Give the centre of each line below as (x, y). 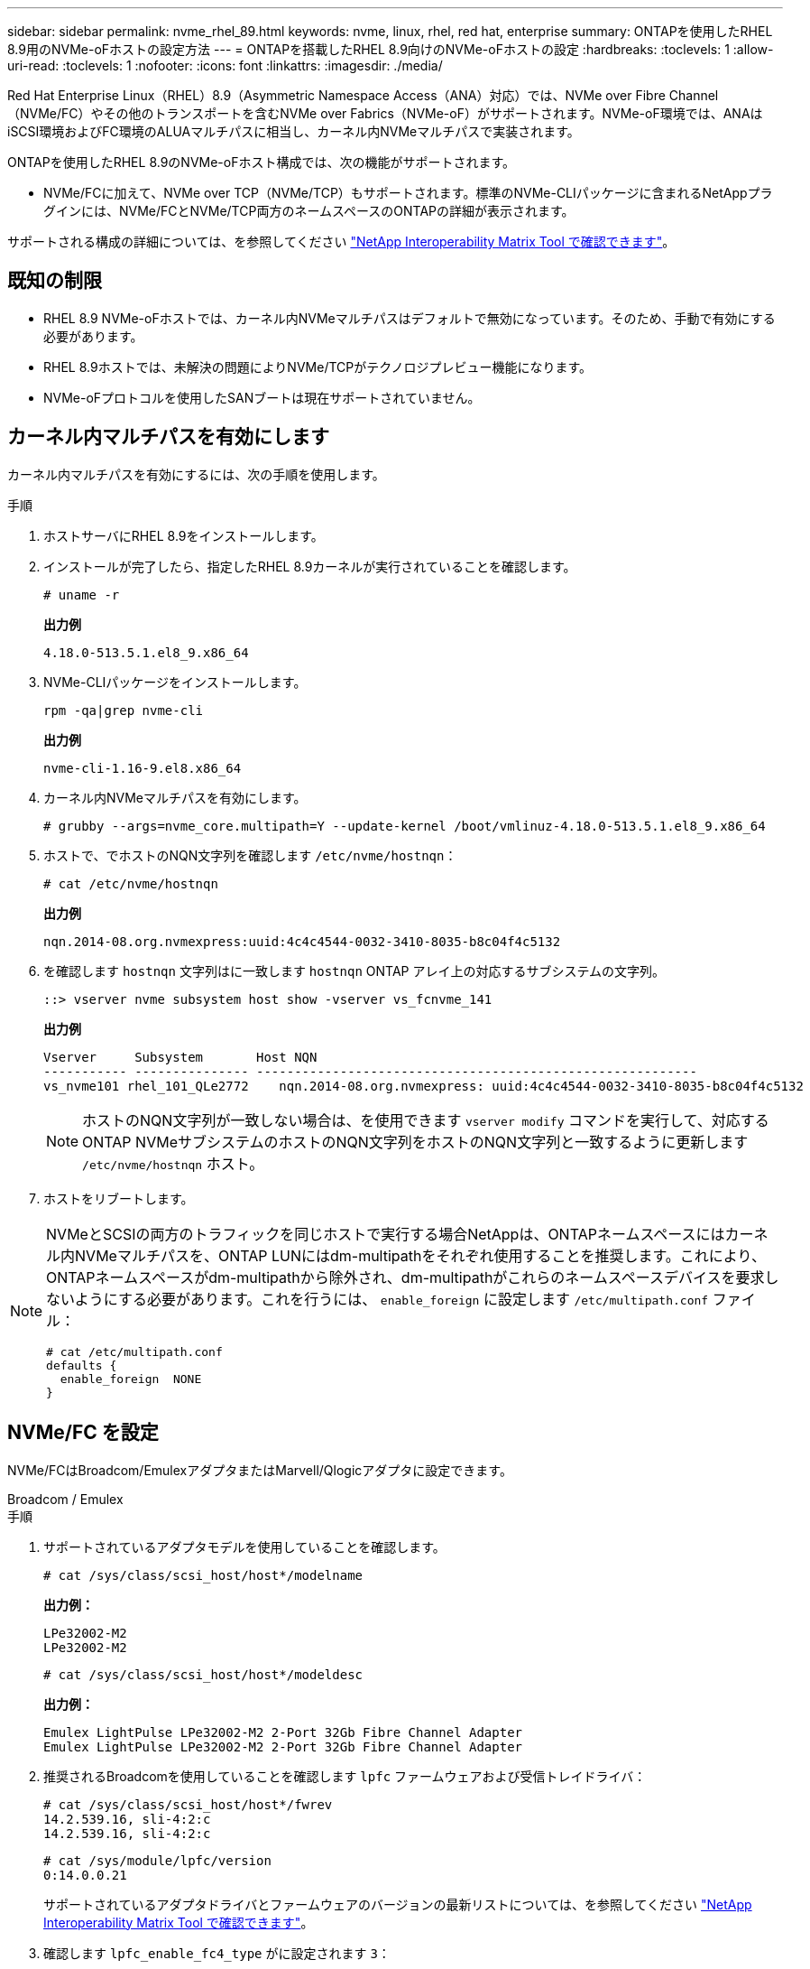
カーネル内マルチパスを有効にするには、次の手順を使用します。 (196, 474)
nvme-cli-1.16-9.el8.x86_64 (143, 768)
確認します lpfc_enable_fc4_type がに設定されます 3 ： (217, 1953)
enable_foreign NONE (131, 1379)
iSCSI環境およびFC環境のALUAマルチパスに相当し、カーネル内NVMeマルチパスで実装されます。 (294, 131)
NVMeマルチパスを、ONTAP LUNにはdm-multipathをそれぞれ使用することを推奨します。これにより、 (420, 1255)
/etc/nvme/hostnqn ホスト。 (173, 1163)
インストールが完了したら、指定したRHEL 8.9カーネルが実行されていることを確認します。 (310, 566)
